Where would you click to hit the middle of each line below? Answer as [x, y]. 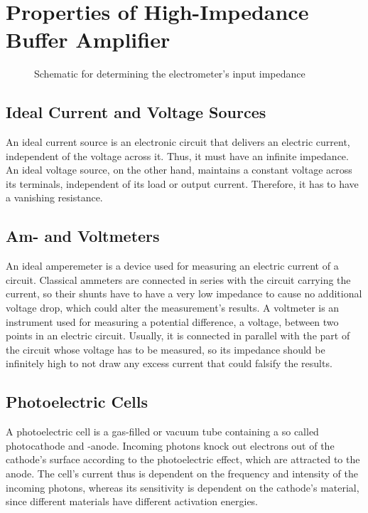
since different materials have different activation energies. [132, 501]
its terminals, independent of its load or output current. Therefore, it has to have [182, 183]
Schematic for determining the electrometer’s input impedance [170, 74]
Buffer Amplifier [88, 39]
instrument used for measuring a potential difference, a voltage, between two [172, 321]
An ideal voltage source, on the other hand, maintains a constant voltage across [179, 170]
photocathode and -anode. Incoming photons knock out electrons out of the [170, 445]
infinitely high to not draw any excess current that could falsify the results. [169, 363]
